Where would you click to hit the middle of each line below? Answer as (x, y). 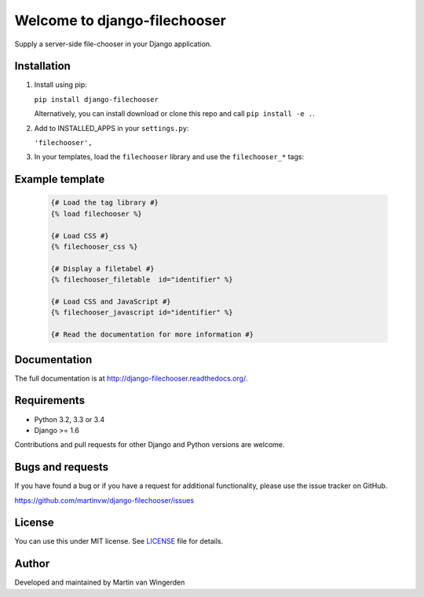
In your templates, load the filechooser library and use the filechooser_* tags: (169, 157)
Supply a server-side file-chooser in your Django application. (113, 44)
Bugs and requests (62, 467)
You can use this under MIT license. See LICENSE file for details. (119, 541)
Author (32, 564)
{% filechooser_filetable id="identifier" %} (142, 280)
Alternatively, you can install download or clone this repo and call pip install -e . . (175, 114)
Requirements (50, 400)
